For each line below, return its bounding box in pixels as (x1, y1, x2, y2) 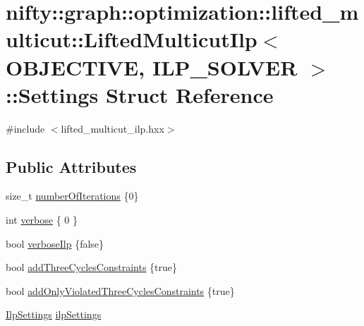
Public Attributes (6, 155, 137, 177)
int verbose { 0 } (6, 212, 78, 227)
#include (6, 121, 45, 135)
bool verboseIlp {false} (6, 236, 104, 250)
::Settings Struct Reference (6, 80, 274, 109)
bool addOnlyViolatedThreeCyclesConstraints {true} (6, 283, 235, 298)
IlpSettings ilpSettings (6, 307, 102, 322)
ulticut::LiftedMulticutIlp (6, 25, 257, 54)
